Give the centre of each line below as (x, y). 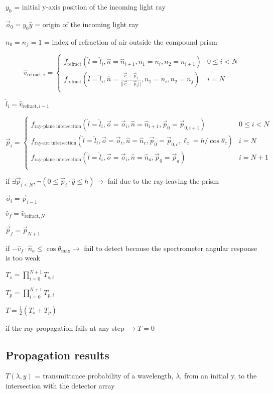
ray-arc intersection (55, 143)
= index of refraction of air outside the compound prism (131, 41)
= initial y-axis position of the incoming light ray (90, 7)
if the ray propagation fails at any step (65, 327)
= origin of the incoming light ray (87, 24)
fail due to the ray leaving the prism (163, 181)
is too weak (23, 258)
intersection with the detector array (60, 385)
